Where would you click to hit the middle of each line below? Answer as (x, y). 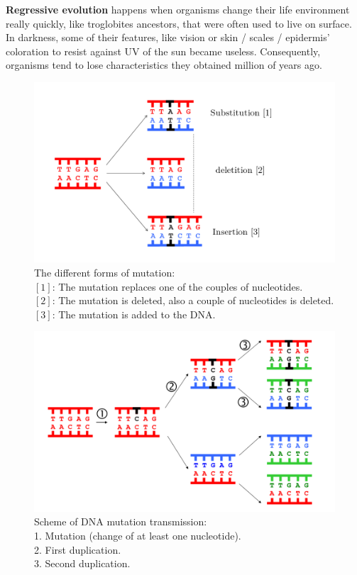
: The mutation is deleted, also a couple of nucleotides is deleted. (193, 300)
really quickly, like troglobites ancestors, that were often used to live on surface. (179, 23)
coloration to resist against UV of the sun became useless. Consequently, (163, 51)
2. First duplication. (78, 549)
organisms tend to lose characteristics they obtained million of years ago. (164, 65)
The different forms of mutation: (105, 272)
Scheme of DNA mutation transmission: (121, 521)
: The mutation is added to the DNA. (134, 314)
